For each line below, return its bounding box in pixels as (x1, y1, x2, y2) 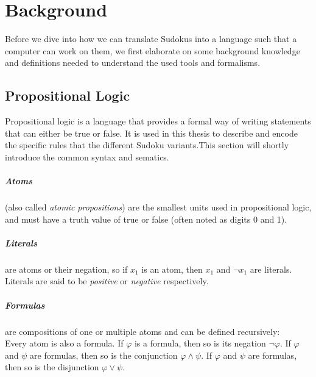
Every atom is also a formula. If (5, 337, 124, 350)
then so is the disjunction (5, 361, 99, 373)
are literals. (250, 262, 292, 275)
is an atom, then (141, 262, 203, 275)
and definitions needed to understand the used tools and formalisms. (5, 56, 261, 69)
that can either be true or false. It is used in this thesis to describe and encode (5, 126, 298, 139)
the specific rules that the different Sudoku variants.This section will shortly (5, 138, 289, 151)
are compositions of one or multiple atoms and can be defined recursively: (5, 325, 280, 337)
